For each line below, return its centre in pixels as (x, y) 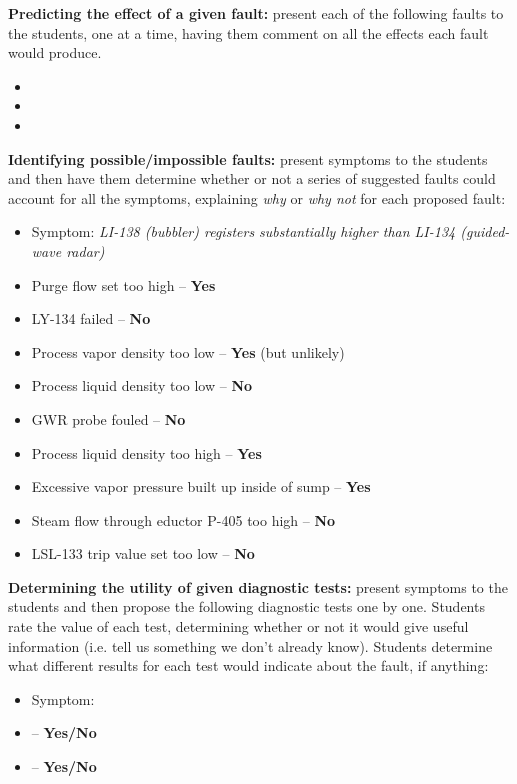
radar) (85, 250)
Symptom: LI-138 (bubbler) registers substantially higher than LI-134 (243, 231)
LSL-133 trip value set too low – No (143, 553)
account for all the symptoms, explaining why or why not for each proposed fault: (257, 197)
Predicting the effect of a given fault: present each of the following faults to (256, 13)
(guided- (485, 231)
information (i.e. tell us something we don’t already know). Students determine (250, 645)
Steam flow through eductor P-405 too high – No (183, 519)
